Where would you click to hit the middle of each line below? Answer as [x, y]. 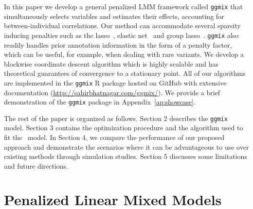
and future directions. [36, 165]
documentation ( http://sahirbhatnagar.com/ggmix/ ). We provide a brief [112, 92]
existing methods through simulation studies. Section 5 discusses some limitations [126, 156]
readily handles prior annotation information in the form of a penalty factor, [118, 44]
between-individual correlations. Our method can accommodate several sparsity [122, 26]
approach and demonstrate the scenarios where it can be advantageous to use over [126, 147]
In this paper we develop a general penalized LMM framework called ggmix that [123, 6]
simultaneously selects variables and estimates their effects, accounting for [114, 16]
